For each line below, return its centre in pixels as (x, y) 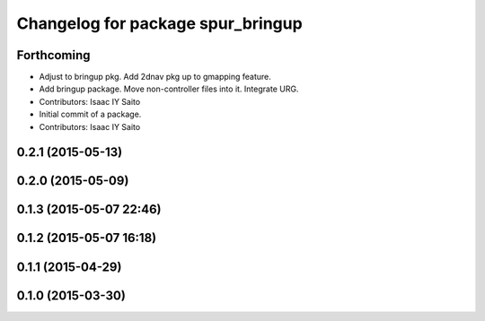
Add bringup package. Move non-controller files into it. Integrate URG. (169, 89)
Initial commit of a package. (90, 114)
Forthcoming (53, 55)
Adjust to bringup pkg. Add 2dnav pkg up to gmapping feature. (155, 77)
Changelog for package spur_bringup (159, 23)
